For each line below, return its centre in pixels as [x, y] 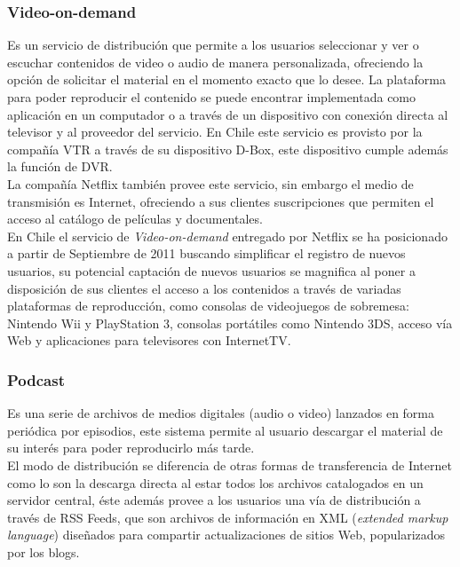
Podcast [36, 379]
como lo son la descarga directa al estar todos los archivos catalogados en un [215, 482]
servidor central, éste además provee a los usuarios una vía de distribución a [214, 500]
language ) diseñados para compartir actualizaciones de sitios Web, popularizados [226, 535]
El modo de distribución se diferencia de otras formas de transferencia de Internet [230, 465]
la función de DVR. [60, 166]
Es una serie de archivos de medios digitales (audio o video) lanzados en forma [221, 413]
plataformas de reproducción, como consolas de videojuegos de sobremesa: [208, 306]
